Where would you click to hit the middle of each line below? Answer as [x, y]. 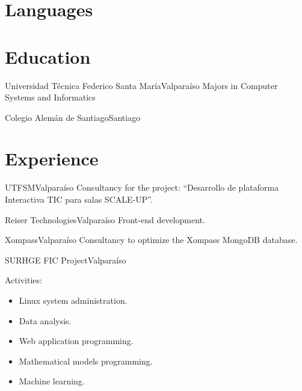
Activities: [23, 280]
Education [48, 56]
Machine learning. [52, 381]
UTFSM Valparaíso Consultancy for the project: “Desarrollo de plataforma [142, 187]
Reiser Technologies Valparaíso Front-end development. [105, 219]
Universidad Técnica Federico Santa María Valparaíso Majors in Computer [141, 85]
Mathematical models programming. [86, 361]
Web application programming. [76, 341]
